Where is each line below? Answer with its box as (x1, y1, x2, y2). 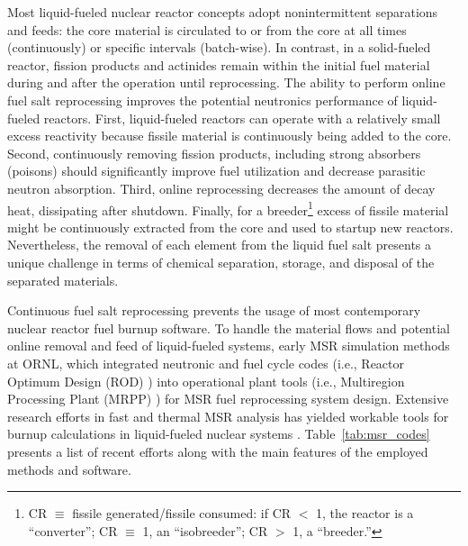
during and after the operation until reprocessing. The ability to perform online (7, 73, 445, 92)
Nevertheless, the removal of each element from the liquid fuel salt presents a (7, 235, 432, 254)
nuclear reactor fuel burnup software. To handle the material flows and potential (7, 318, 450, 337)
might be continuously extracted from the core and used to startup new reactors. (7, 217, 454, 236)
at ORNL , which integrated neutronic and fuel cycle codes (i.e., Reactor (7, 353, 404, 372)
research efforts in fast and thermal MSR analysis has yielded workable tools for (7, 406, 449, 425)
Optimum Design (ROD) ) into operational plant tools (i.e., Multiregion (7, 371, 405, 390)
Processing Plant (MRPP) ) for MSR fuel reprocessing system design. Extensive (7, 389, 449, 408)
